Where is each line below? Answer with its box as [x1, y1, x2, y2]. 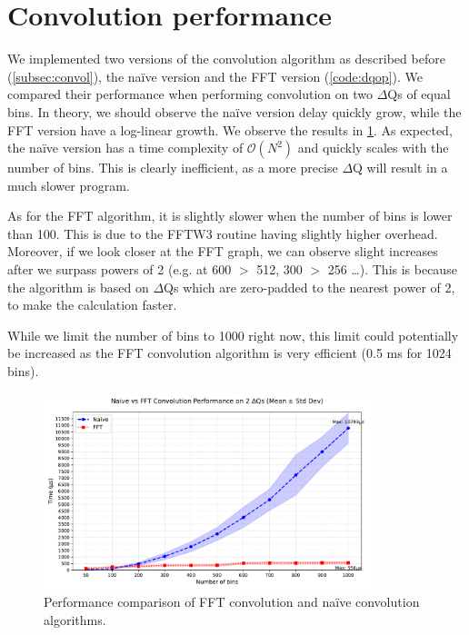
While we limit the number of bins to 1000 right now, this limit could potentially [7, 325, 459, 344]
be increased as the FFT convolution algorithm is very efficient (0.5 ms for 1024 [7, 343, 452, 362]
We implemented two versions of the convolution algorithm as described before [7, 49, 445, 68]
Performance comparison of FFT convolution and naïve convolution [44, 592, 420, 611]
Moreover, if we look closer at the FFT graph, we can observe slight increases [7, 242, 438, 261]
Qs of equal [387, 84, 451, 104]
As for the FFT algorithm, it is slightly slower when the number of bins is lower [7, 206, 453, 225]
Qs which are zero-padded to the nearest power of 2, [164, 277, 455, 296]
